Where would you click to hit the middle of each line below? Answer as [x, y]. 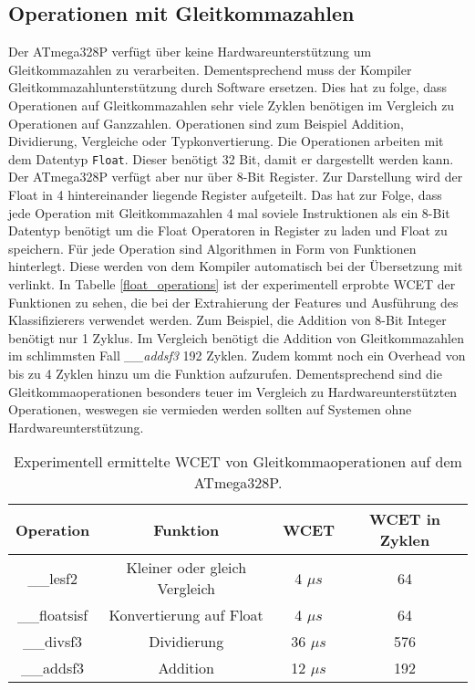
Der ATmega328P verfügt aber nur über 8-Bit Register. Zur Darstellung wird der [236, 177]
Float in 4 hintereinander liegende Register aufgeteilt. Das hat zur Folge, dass [225, 195]
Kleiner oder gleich [186, 568]
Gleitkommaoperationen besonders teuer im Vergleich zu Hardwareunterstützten [233, 391]
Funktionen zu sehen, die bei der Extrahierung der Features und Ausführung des [233, 302]
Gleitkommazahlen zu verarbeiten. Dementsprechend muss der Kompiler [210, 69]
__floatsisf [53, 615]
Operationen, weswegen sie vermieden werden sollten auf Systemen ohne [210, 409]
